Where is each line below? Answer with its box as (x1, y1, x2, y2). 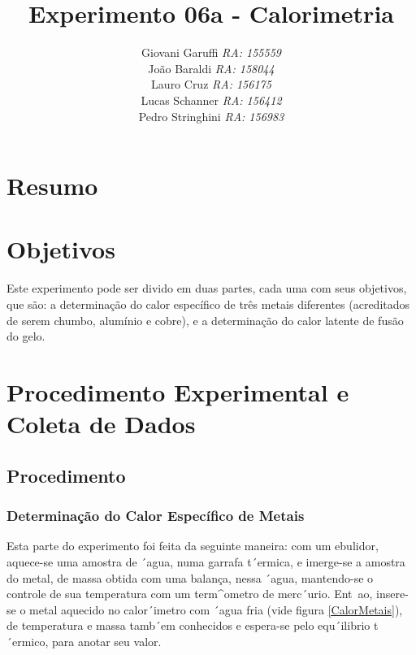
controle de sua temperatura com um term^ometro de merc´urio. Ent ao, (6, 585, 373, 602)
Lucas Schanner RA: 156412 (141, 91, 282, 108)
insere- (376, 585, 409, 602)
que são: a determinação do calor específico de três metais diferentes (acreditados (6, 296, 410, 312)
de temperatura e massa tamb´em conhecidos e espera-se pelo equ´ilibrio (6, 617, 370, 634)
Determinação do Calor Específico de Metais (6, 505, 305, 526)
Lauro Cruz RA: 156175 (151, 76, 271, 93)
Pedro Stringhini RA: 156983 (138, 107, 284, 124)
